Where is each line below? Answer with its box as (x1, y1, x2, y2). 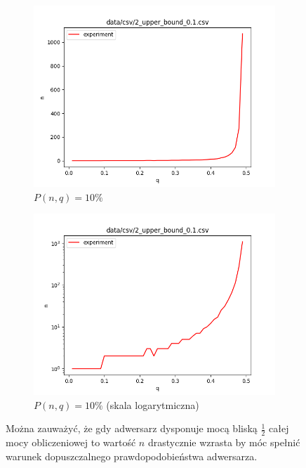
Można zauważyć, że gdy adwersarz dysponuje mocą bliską (6, 421, 258, 436)
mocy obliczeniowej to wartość (6, 435, 136, 450)
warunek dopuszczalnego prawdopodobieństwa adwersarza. (6, 448, 258, 463)
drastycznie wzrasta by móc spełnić (147, 435, 300, 450)
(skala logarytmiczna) (106, 397, 199, 412)
